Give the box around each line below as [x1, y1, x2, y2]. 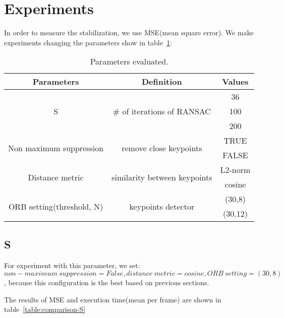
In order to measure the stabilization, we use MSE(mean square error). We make [4, 27, 254, 38]
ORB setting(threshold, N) [8, 200, 103, 212]
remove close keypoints [122, 142, 202, 154]
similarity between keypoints [111, 171, 212, 183]
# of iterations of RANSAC [112, 105, 211, 117]
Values [222, 76, 249, 88]
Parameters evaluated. [90, 55, 168, 68]
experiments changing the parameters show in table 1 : [4, 37, 172, 47]
